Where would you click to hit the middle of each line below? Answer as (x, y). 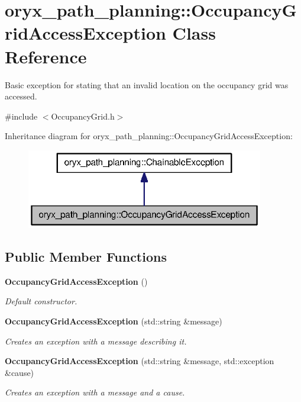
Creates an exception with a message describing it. (96, 341)
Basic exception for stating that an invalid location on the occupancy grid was (147, 84)
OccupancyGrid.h (83, 116)
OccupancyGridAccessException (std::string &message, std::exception (140, 361)
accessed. (21, 96)
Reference (46, 56)
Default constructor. (41, 301)
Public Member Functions (86, 257)
